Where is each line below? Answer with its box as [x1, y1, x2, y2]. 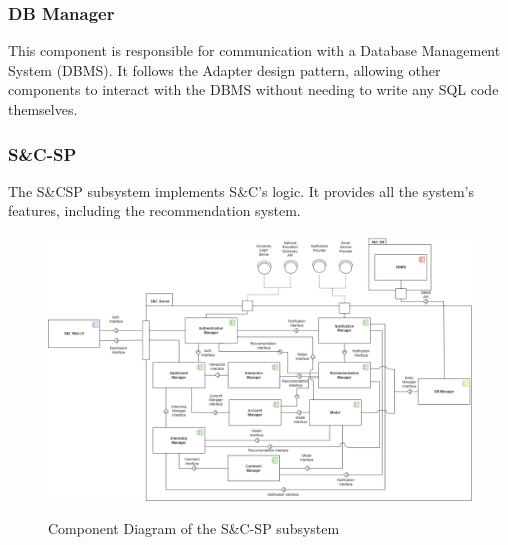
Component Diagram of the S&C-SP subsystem [48, 518, 340, 539]
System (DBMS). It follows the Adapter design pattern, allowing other [8, 59, 441, 80]
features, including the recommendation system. [8, 200, 301, 221]
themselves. [8, 99, 78, 119]
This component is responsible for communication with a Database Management [8, 40, 501, 61]
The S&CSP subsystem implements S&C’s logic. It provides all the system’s [8, 180, 474, 201]
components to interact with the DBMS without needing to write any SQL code [8, 79, 499, 100]
